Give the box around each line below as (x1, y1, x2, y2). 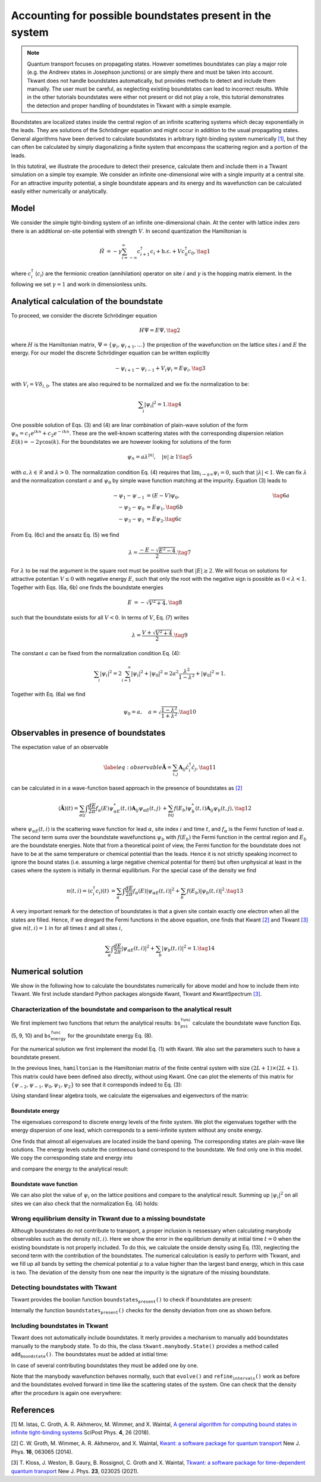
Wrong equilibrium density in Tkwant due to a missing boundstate (11, 1215, 206, 1223)
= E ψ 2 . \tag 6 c (146, 516, 182, 524)
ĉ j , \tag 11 (191, 764, 216, 772)
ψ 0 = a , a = (123, 709, 158, 717)
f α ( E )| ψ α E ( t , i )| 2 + (133, 886, 180, 896)
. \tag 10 (177, 709, 196, 715)
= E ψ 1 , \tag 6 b (146, 504, 184, 512)
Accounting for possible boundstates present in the (11, 9, 272, 22)
